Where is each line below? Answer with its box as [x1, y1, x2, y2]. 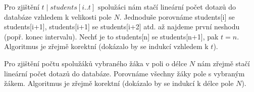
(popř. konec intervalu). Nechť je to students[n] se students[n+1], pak [4, 31, 219, 41]
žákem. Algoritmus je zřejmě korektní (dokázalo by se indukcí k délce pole [4, 78, 234, 88]
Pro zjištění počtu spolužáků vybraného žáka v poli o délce [4, 58, 187, 68]
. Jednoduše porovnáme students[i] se [119, 11, 235, 22]
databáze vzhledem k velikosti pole [4, 11, 112, 22]
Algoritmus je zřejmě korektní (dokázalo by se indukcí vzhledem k [4, 41, 209, 52]
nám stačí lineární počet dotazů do [128, 2, 236, 12]
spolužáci [97, 4, 126, 11]
